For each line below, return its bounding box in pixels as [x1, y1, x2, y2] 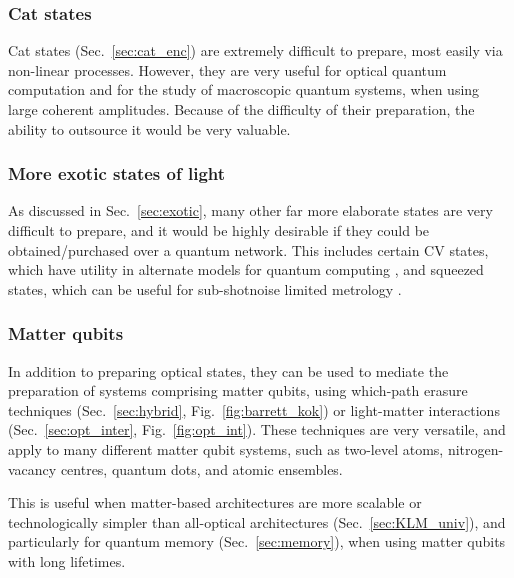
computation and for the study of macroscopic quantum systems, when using [8, 79, 480, 100]
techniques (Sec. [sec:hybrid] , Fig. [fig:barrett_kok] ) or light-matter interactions [8, 399, 500, 420]
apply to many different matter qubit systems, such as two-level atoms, [8, 438, 444, 459]
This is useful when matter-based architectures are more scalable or [8, 492, 422, 513]
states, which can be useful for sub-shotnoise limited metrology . [8, 278, 402, 299]
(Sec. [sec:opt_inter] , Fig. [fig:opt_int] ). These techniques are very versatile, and [8, 419, 506, 440]
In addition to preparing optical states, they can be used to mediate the [8, 360, 449, 381]
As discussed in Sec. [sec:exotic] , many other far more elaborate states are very [8, 200, 493, 221]
